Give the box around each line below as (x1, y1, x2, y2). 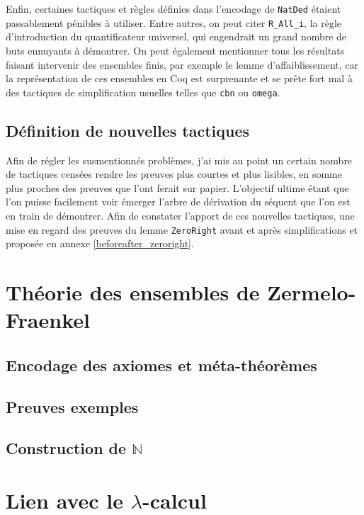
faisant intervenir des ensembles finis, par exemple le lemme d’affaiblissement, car (6, 57, 359, 72)
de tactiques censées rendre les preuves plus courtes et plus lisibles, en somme (6, 166, 342, 181)
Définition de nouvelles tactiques (6, 119, 250, 141)
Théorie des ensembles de (6, 277, 260, 306)
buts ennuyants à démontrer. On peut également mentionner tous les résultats (6, 43, 345, 57)
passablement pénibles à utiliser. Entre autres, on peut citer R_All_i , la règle (6, 15, 342, 30)
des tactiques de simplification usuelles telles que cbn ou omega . (6, 84, 280, 99)
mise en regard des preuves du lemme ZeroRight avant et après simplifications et (6, 222, 358, 237)
